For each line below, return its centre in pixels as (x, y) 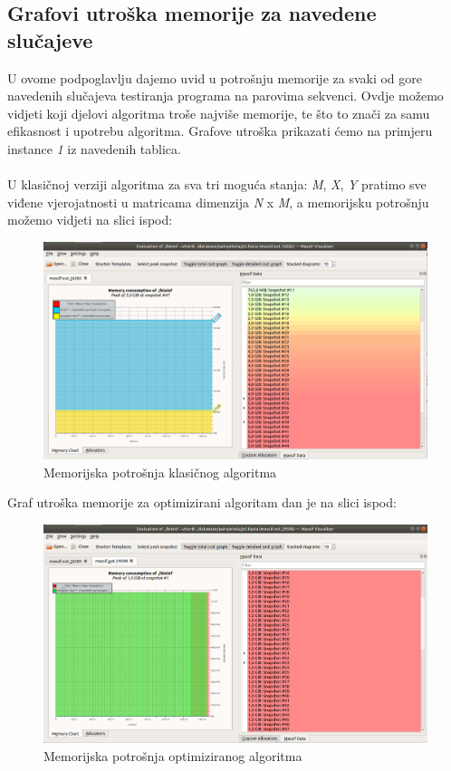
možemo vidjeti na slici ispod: (90, 220)
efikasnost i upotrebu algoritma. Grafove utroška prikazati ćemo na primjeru (220, 131)
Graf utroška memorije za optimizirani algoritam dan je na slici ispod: (202, 502)
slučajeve (50, 39)
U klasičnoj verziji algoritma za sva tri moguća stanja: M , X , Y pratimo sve (217, 184)
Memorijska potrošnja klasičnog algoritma (160, 472)
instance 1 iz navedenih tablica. (94, 148)
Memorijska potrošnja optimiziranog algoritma (173, 755)
